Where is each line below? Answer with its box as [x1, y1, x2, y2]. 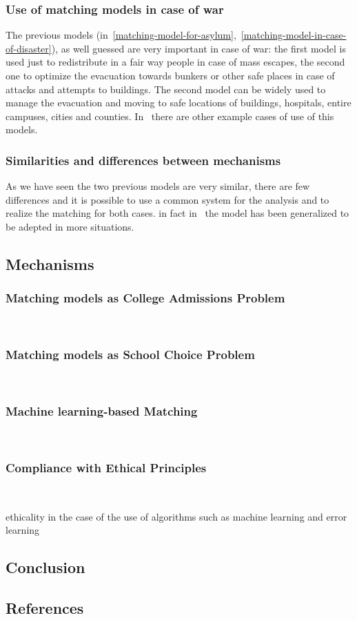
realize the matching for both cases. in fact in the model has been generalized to [6, 206, 349, 220]
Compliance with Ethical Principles [6, 458, 207, 476]
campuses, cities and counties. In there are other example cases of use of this [6, 108, 334, 123]
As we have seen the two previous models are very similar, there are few [6, 179, 310, 193]
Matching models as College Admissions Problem [6, 289, 285, 307]
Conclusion [6, 556, 85, 578]
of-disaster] [6, 41, 52, 55]
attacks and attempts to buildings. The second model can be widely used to [6, 81, 326, 96]
